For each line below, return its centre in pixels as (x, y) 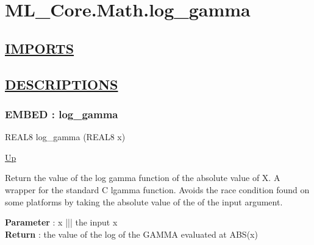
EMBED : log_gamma (62, 114)
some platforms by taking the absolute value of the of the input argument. (144, 201)
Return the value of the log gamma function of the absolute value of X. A (143, 178)
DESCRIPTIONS (62, 84)
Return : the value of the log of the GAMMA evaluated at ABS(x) (131, 234)
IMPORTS (40, 48)
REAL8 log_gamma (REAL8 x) (65, 137)
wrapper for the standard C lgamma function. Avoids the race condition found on (157, 189)
